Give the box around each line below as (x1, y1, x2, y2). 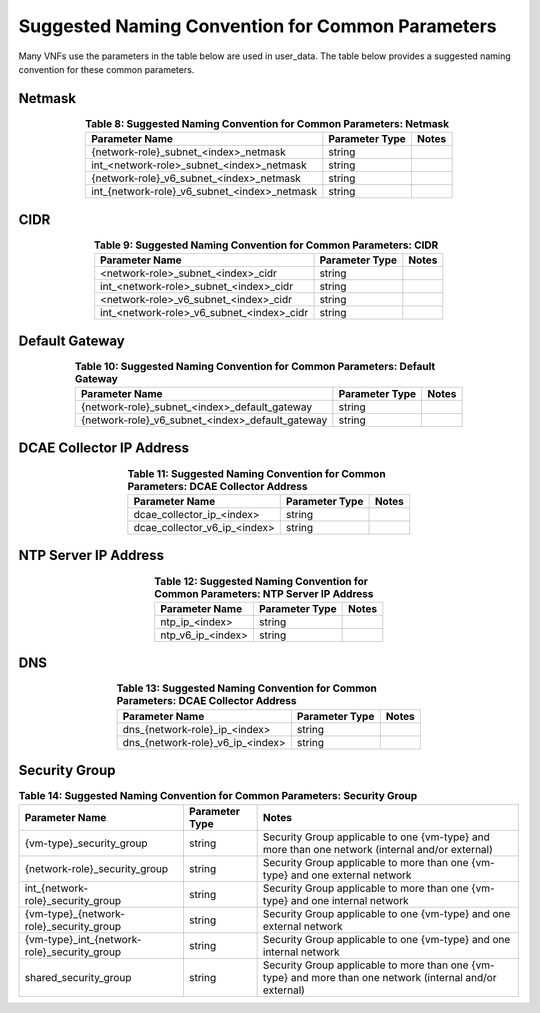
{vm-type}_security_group (24, 836, 148, 850)
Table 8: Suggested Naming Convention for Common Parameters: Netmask (85, 117, 450, 131)
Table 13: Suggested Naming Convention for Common (116, 681, 377, 695)
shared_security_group (24, 970, 132, 984)
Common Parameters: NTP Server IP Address (154, 586, 374, 600)
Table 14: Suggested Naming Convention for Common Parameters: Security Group (18, 789, 418, 803)
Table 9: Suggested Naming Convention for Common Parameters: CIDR (93, 238, 439, 252)
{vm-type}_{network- (24, 906, 125, 920)
